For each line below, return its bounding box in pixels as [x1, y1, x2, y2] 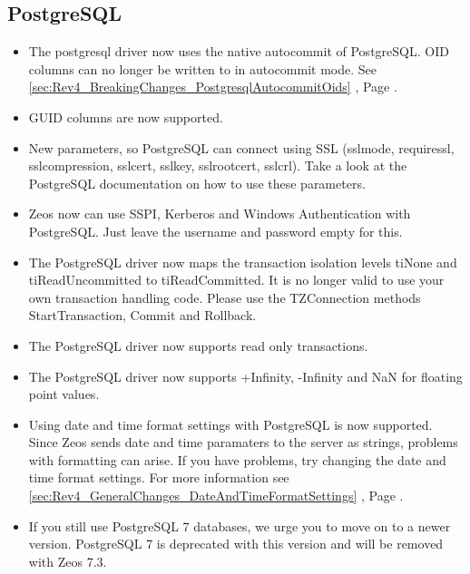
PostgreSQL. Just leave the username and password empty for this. [28, 221, 403, 240]
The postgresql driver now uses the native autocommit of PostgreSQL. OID [28, 42, 449, 61]
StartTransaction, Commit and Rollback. [28, 306, 257, 325]
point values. [28, 384, 100, 404]
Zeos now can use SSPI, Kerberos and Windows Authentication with [28, 204, 411, 223]
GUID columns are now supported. [28, 107, 223, 126]
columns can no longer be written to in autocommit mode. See [28, 59, 377, 78]
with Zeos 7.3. [28, 551, 107, 570]
